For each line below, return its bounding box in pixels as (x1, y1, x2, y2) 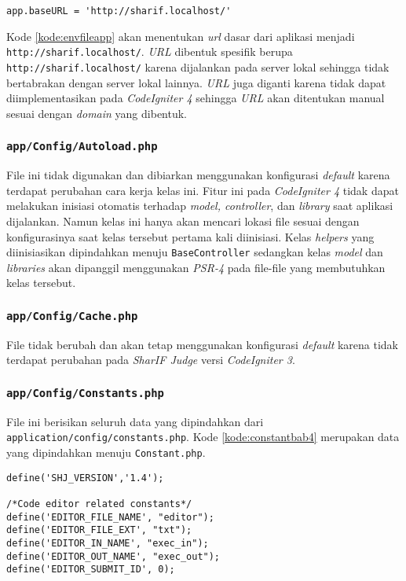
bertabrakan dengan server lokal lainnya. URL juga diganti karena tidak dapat (6, 74, 386, 90)
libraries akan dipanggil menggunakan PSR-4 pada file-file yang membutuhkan (6, 259, 386, 275)
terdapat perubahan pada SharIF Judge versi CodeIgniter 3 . (6, 351, 295, 368)
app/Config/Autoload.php (6, 140, 158, 153)
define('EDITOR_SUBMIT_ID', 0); (6, 564, 175, 575)
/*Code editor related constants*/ (6, 498, 192, 509)
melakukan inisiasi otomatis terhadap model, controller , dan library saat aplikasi (6, 197, 393, 214)
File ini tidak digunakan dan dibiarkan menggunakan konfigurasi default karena (6, 167, 390, 183)
